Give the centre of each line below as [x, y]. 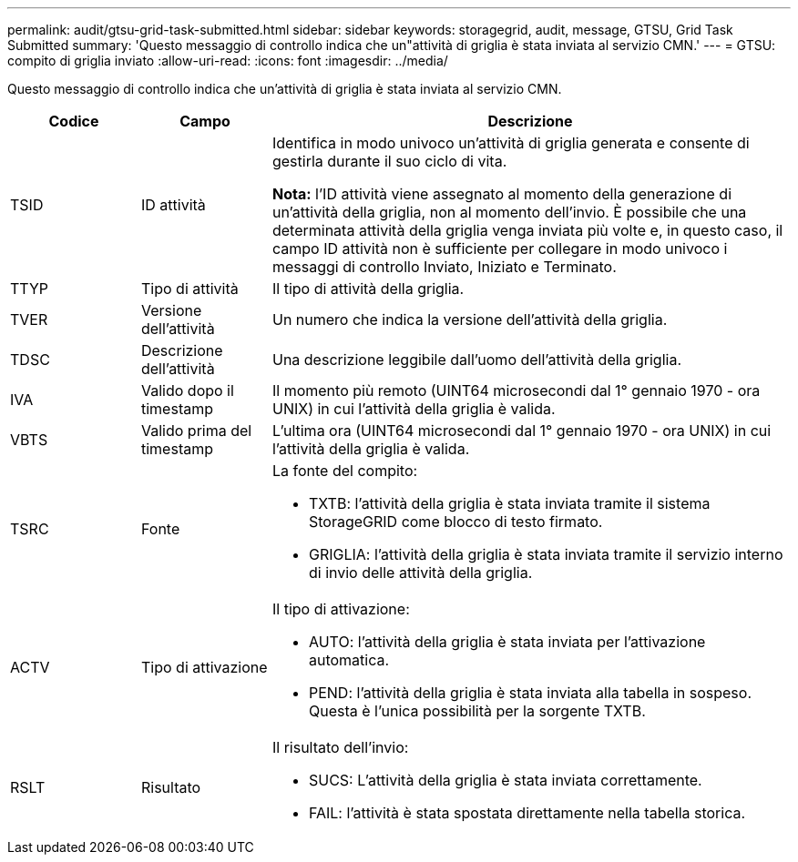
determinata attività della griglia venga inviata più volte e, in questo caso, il [527, 230]
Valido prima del [196, 431]
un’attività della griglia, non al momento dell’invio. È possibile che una [509, 212]
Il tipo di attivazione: [341, 609]
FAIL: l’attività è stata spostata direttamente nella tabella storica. [527, 813]
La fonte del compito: [345, 471]
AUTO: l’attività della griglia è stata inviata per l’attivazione [507, 642]
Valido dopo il [187, 390]
